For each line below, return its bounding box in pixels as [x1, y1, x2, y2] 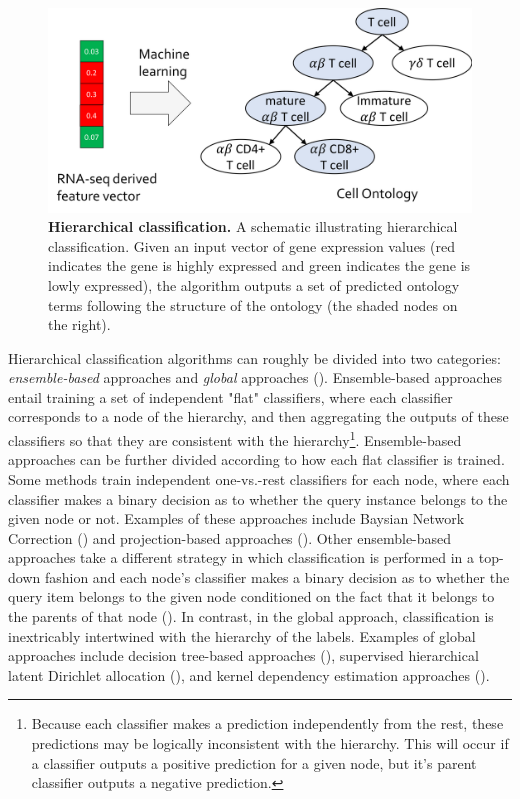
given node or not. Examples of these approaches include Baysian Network [8, 508, 465, 529]
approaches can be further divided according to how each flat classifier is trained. [8, 449, 505, 470]
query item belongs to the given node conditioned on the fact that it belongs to [8, 586, 495, 607]
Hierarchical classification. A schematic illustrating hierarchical [48, 216, 458, 237]
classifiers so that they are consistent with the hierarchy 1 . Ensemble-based [8, 427, 462, 450]
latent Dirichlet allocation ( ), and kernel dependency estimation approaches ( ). [8, 664, 490, 685]
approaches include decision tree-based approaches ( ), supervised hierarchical [8, 645, 479, 666]
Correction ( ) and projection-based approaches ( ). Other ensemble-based [8, 527, 452, 548]
